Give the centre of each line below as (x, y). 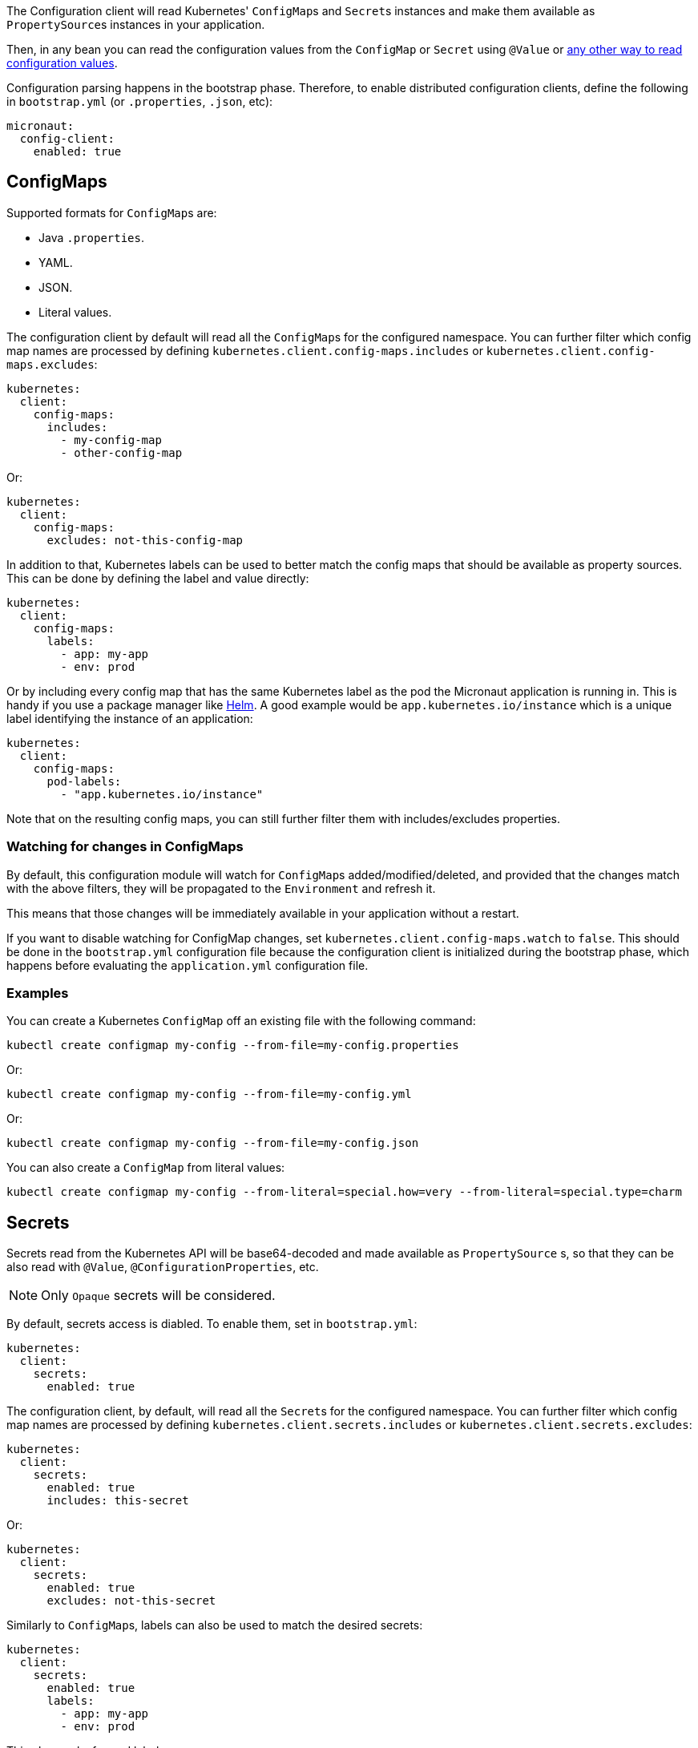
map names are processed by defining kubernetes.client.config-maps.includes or (245, 350)
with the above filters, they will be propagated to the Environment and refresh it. (221, 888)
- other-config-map (121, 452)
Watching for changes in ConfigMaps (125, 847)
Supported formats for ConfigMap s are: (112, 212)
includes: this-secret (118, 1501)
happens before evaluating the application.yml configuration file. (188, 965)
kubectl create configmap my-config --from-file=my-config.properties (233, 1046)
